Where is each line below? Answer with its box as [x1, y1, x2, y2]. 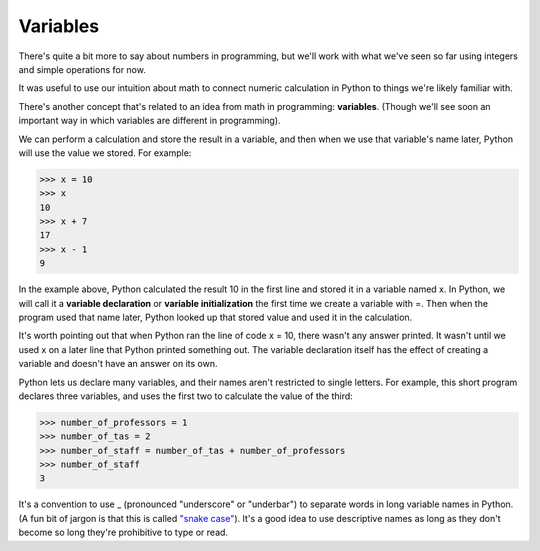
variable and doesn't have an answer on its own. [18, 358, 218, 370]
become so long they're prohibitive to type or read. [18, 526, 229, 539]
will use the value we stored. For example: [18, 146, 192, 159]
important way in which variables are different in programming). [18, 115, 281, 127]
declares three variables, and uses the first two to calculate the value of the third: [18, 390, 354, 402]
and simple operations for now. [18, 63, 147, 75]
